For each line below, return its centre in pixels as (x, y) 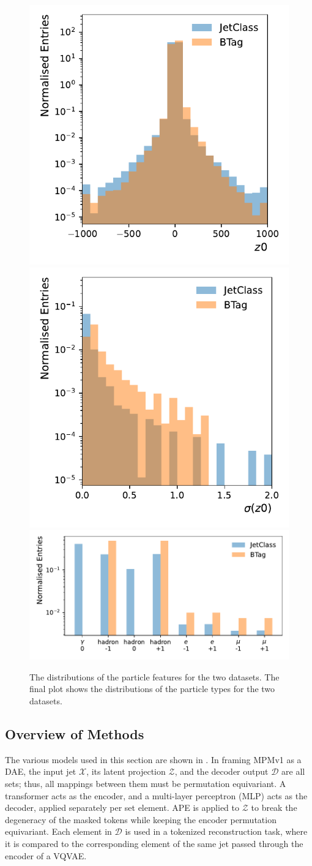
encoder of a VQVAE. (46, 855)
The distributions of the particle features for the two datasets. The (154, 676)
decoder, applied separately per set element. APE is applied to (122, 808)
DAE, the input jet (41, 771)
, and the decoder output (221, 771)
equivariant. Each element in (58, 831)
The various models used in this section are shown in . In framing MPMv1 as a (153, 759)
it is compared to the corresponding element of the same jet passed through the (154, 843)
